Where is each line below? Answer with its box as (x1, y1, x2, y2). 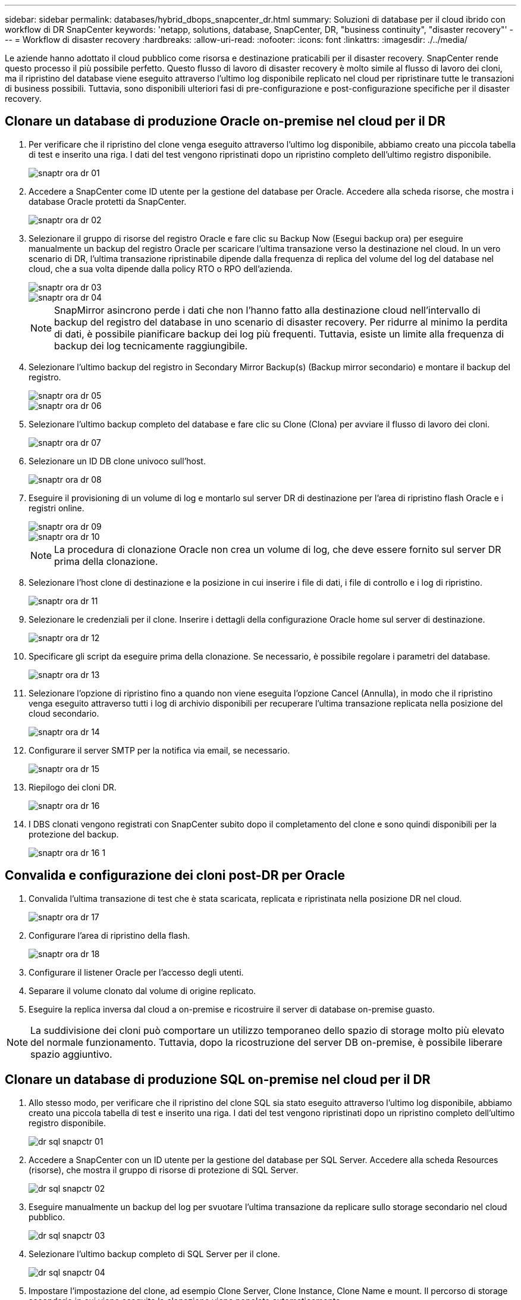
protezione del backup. (29, 829, 119, 839)
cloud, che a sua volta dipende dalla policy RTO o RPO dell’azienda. (29, 263, 293, 274)
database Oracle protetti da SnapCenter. (29, 196, 187, 207)
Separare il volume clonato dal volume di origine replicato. (29, 985, 256, 996)
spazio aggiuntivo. (30, 1048, 112, 1060)
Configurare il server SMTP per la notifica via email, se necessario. (29, 745, 290, 755)
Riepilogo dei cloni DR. (29, 782, 117, 792)
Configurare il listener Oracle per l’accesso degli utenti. (29, 967, 244, 977)
